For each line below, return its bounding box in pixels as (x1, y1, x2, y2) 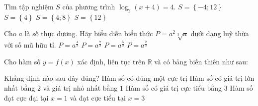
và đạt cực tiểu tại (70, 92, 126, 103)
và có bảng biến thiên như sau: (154, 56, 248, 66)
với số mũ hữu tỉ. (4, 40, 56, 50)
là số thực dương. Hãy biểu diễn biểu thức (24, 28, 153, 39)
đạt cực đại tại (4, 92, 49, 103)
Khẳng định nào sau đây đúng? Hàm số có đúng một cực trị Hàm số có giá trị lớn (4, 73, 255, 83)
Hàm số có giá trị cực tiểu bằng (125, 82, 222, 93)
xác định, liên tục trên (77, 56, 145, 66)
